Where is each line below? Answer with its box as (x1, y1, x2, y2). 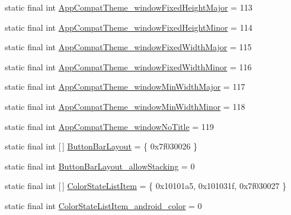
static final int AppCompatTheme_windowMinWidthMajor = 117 (5, 80, 245, 93)
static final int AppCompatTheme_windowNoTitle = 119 (5, 120, 214, 132)
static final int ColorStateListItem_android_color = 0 (5, 199, 202, 211)
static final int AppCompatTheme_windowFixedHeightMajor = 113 (5, 1, 252, 13)
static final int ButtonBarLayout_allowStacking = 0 (5, 159, 195, 172)
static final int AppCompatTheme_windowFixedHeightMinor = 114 (5, 21, 252, 33)
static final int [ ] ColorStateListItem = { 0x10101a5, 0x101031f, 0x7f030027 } (5, 180, 287, 192)
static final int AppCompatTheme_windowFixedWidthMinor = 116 (5, 60, 252, 73)
